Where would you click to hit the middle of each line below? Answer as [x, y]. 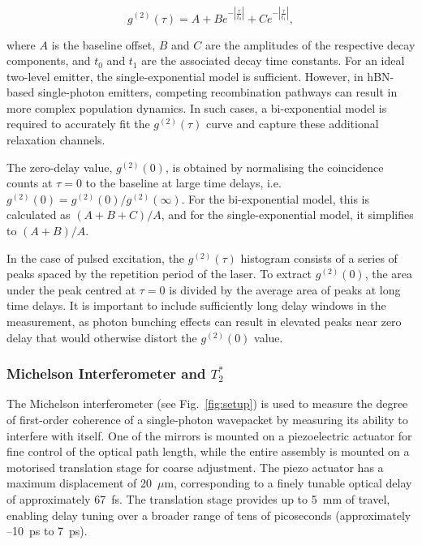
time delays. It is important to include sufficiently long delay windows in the [196, 305]
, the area [389, 274]
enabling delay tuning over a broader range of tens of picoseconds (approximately [209, 515]
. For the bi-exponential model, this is [275, 198]
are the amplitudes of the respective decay [310, 44]
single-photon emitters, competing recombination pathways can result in [217, 92]
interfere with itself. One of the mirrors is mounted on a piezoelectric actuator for [209, 435]
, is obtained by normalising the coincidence [274, 167]
